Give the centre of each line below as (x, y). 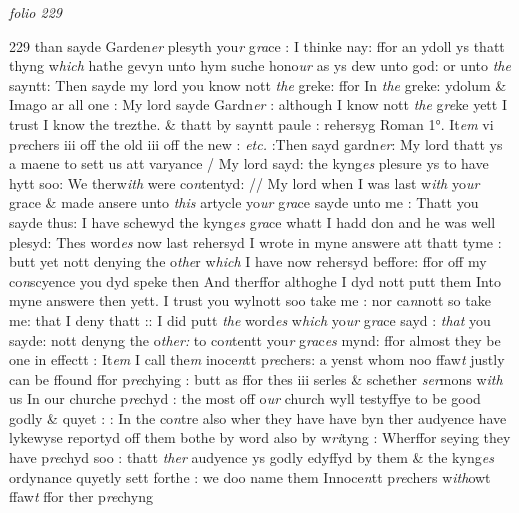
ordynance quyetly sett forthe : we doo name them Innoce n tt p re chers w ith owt (250, 476)
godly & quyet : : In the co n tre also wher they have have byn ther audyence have (258, 417)
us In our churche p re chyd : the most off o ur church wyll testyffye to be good (245, 398)
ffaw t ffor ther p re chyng (81, 496)
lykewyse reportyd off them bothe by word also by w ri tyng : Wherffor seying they (260, 437)
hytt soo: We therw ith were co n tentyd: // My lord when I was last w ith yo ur (244, 182)
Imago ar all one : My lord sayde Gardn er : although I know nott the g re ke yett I (258, 104)
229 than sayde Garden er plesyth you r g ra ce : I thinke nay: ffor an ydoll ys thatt (257, 45)
